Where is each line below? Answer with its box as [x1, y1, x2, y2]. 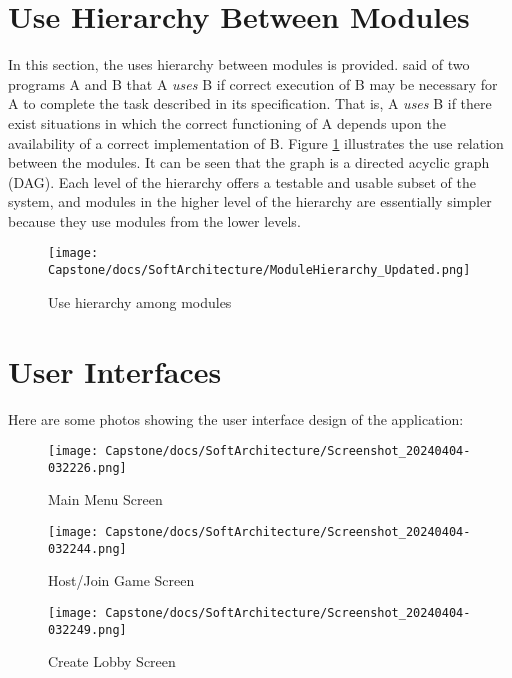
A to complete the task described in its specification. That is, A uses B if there [8, 93, 492, 114]
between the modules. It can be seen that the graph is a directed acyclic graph [8, 152, 490, 173]
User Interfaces [8, 350, 222, 391]
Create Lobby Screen [48, 651, 176, 672]
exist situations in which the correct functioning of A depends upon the [8, 112, 446, 133]
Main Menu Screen [48, 489, 163, 510]
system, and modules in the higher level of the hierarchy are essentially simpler [8, 191, 492, 212]
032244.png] [48, 541, 127, 556]
